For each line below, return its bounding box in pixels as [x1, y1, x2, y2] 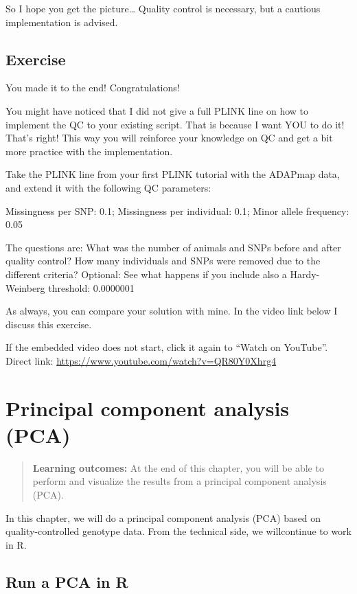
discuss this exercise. [5, 317, 92, 331]
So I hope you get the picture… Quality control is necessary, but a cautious [5, 1, 321, 15]
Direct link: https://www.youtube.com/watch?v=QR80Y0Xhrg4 [5, 353, 277, 367]
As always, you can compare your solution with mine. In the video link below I [5, 304, 338, 318]
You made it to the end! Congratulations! [5, 80, 180, 95]
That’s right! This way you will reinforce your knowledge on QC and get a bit [5, 130, 333, 145]
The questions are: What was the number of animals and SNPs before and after [5, 240, 341, 254]
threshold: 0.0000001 [48, 280, 135, 295]
